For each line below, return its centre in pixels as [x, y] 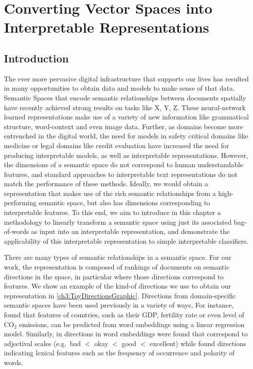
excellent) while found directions [198, 343]
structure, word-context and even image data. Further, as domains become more [124, 126]
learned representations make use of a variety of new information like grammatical [126, 117]
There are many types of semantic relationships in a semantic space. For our [118, 257]
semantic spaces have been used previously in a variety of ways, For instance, [119, 305]
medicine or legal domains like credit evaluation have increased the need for [117, 145]
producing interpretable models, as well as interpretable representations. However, [126, 155]
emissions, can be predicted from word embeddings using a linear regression [132, 324]
